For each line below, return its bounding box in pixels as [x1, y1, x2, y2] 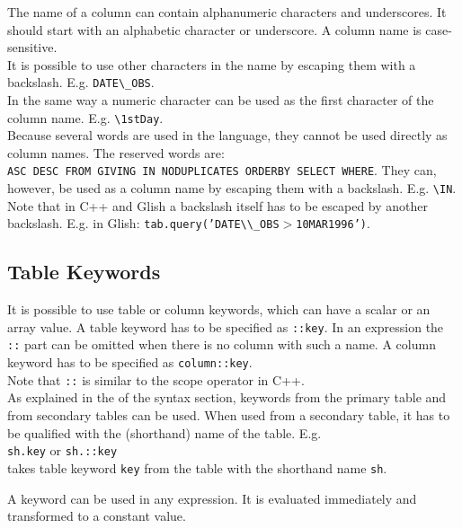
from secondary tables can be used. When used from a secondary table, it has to [7, 406, 450, 425]
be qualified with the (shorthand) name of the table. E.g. [7, 423, 322, 442]
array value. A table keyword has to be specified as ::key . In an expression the [7, 317, 444, 336]
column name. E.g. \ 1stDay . [7, 108, 164, 127]
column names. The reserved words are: [7, 143, 225, 162]
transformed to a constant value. [7, 506, 186, 525]
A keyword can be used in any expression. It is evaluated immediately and [7, 488, 417, 507]
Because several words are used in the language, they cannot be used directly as [7, 126, 448, 145]
